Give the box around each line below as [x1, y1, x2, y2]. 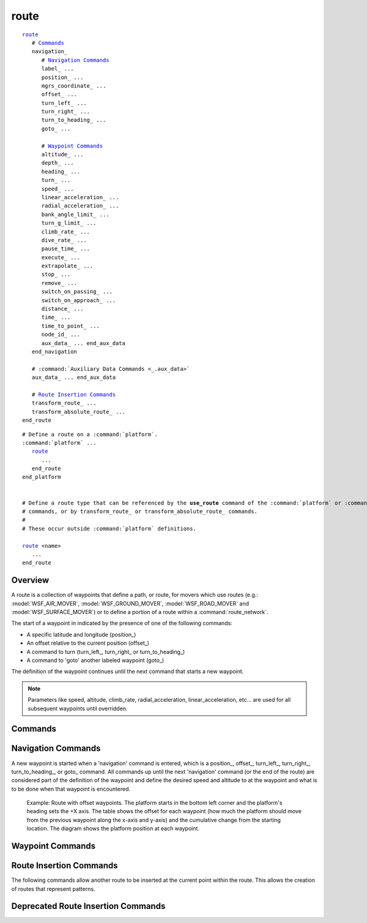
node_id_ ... [41, 331, 81, 338]
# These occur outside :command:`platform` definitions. [22, 525, 197, 532]
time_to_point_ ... [41, 322, 100, 329]
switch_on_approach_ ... [41, 297, 116, 303]
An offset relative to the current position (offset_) [26, 639, 150, 647]
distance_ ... [41, 305, 84, 313]
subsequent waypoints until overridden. [28, 705, 128, 712]
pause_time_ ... [41, 245, 91, 253]
